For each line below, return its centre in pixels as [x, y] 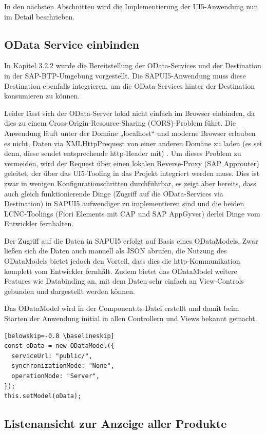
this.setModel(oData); [43, 396]
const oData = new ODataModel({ [59, 346]
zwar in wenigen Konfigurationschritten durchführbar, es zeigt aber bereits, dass [130, 183]
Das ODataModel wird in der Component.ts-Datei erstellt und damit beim [122, 308]
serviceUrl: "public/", [52, 356]
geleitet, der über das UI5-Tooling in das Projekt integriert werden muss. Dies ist [132, 173]
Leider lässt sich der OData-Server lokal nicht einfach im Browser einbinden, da [129, 113]
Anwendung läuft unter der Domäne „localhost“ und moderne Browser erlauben [130, 133]
